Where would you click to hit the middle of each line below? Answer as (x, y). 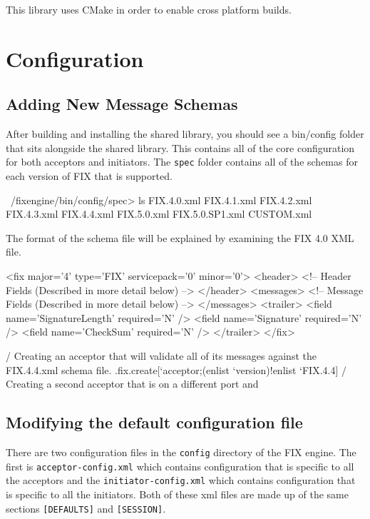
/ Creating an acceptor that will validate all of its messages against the (161, 355)
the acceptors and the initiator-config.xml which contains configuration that (181, 480)
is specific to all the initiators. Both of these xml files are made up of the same (177, 494)
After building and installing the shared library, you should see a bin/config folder (185, 134)
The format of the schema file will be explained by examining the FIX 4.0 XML (180, 237)
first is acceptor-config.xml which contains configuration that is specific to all (180, 466)
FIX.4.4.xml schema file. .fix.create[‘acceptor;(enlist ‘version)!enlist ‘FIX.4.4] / (176, 369)
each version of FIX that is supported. (89, 176)
